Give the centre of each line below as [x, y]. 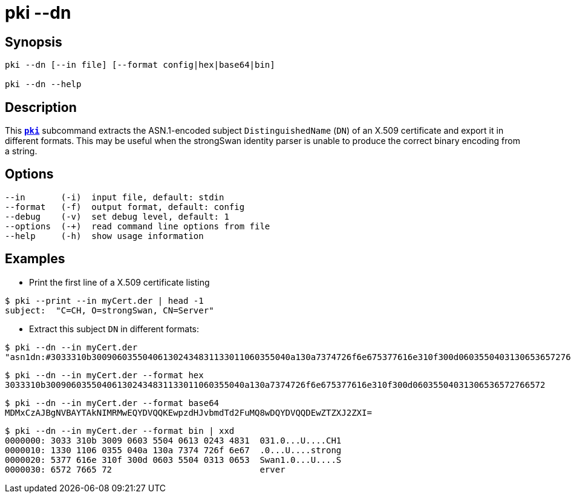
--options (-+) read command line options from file [138, 226]
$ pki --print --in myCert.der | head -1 [104, 300]
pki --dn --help [43, 84]
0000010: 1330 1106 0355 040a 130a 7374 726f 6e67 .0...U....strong [173, 450]
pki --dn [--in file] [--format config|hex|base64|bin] [140, 65]
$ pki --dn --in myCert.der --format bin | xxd [120, 431]
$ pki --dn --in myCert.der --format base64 [112, 403]
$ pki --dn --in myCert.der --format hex [104, 375]
